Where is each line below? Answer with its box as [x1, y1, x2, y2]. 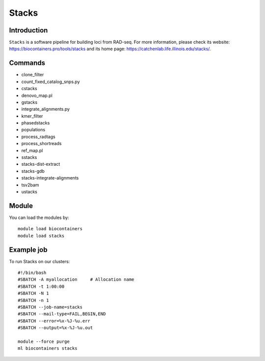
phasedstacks [21, 120, 50, 126]
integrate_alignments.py [21, 106, 70, 112]
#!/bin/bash [18, 270, 47, 275]
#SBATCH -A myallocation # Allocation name [18, 277, 134, 282]
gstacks [21, 99, 38, 105]
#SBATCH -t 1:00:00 [18, 283, 65, 289]
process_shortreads [21, 141, 62, 147]
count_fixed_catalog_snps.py [21, 79, 80, 85]
